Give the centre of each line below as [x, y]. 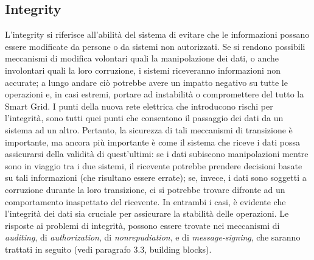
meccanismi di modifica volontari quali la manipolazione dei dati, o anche [142, 58]
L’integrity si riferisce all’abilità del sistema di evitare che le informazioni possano [157, 34]
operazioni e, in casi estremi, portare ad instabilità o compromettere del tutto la [155, 94]
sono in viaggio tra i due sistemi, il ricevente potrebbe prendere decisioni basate [154, 165]
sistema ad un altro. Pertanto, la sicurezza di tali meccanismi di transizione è [149, 129]
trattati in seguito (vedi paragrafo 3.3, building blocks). [108, 249]
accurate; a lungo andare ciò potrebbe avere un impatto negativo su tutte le [146, 82]
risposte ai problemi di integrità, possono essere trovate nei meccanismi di [142, 225]
